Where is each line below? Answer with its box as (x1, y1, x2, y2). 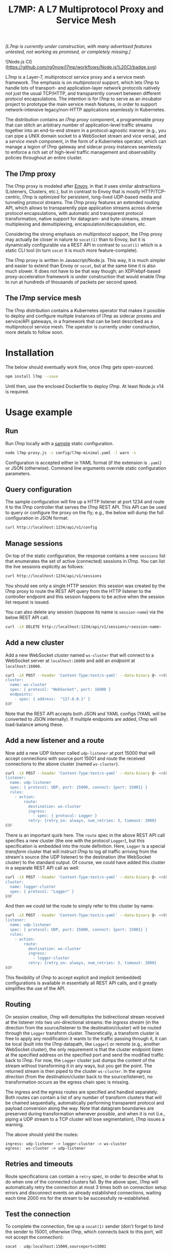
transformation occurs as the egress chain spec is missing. (5, 1079, 130, 1085)
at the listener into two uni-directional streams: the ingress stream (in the (5, 1019, 159, 1025)
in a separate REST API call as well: (5, 865, 79, 871)
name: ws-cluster (10, 682, 47, 688)
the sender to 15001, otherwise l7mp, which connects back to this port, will (5, 1229, 163, 1235)
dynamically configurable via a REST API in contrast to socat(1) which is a (5, 242, 162, 248)
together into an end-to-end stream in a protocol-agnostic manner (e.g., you (5, 127, 166, 134)
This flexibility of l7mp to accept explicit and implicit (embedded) (5, 974, 142, 980)
